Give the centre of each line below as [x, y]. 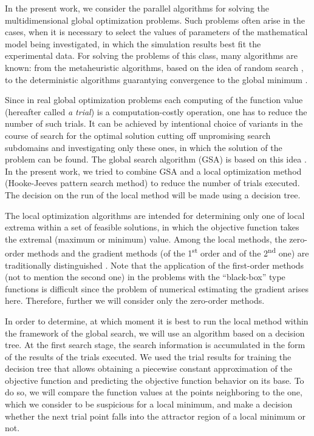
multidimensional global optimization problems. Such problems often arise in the [155, 20]
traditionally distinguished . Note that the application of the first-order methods [155, 265]
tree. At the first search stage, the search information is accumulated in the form [155, 345]
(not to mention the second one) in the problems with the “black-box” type [145, 277]
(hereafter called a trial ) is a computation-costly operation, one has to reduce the [156, 111]
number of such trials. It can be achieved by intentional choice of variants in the [154, 123]
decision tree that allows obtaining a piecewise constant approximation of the [148, 368]
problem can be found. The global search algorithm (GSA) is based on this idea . [156, 159]
